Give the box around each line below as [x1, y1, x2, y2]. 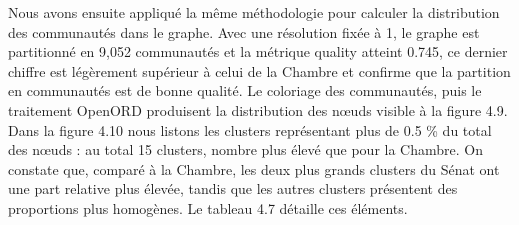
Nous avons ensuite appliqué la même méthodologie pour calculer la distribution [8, 2, 500, 22]
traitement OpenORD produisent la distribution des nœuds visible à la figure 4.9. [8, 99, 508, 120]
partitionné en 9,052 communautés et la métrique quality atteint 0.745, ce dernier [8, 41, 508, 62]
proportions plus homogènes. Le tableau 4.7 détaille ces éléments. [8, 197, 408, 218]
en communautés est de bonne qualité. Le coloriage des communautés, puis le [8, 80, 482, 101]
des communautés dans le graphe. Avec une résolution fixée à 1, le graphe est [8, 21, 480, 42]
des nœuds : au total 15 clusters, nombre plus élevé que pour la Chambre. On [8, 139, 483, 160]
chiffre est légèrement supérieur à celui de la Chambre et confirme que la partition [8, 60, 511, 81]
